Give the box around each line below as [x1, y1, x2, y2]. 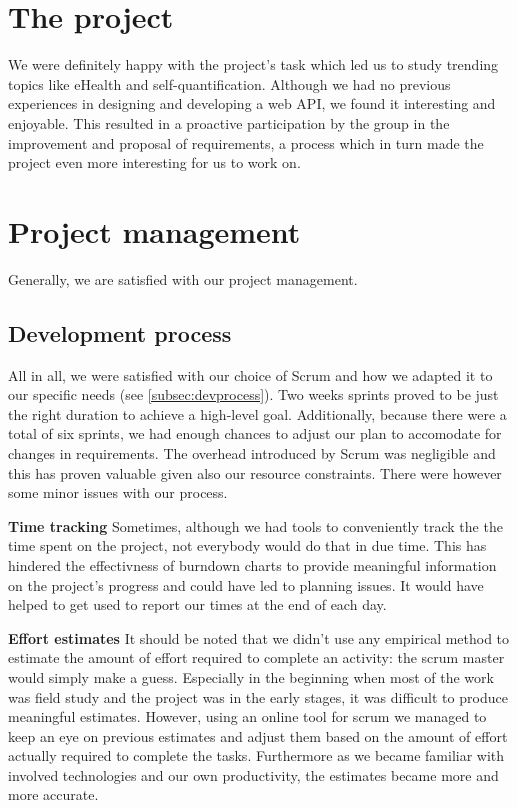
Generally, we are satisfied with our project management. [8, 268, 358, 289]
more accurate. [8, 784, 99, 805]
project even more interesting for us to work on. [8, 152, 301, 173]
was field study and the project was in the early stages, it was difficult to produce [8, 686, 508, 707]
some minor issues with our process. [8, 482, 228, 503]
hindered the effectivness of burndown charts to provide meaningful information [8, 554, 497, 575]
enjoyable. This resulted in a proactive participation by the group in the [8, 112, 450, 133]
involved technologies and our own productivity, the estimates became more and [8, 764, 499, 785]
